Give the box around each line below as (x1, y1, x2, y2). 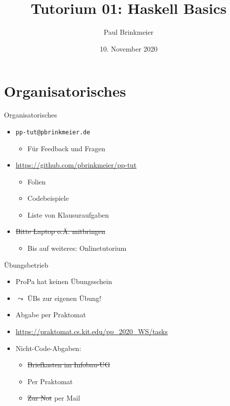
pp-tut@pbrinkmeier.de (15, 128, 91, 136)
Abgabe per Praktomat (15, 309, 86, 320)
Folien (27, 176, 46, 186)
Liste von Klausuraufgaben (27, 209, 109, 220)
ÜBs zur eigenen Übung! (27, 292, 101, 303)
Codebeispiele (27, 193, 69, 203)
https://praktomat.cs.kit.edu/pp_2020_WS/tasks (15, 326, 168, 337)
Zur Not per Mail (27, 393, 80, 403)
